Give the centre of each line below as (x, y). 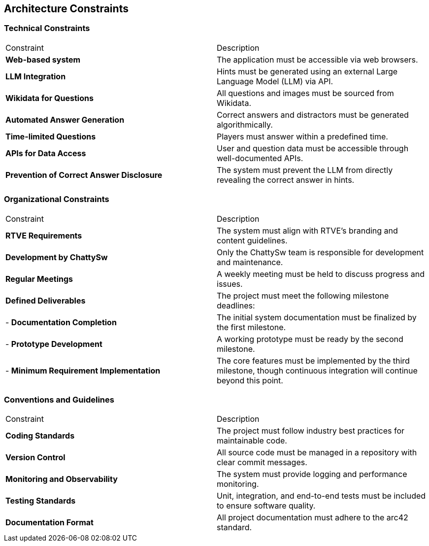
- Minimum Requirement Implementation (83, 370)
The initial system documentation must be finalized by (317, 317)
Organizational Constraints (57, 199)
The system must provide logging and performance (312, 474)
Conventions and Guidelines (59, 399)
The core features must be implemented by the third (313, 360)
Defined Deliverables (46, 300)
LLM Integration (36, 76)
